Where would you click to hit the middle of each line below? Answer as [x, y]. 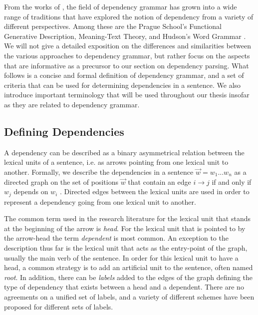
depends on [31, 191]
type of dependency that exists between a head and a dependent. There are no [124, 287]
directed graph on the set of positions [61, 181]
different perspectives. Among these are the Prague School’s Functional [113, 26]
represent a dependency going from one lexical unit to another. [100, 201]
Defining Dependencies [64, 131]
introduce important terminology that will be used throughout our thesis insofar [127, 95]
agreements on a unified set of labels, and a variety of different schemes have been [129, 296]
